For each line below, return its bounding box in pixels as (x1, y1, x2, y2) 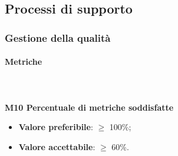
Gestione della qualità (5, 30, 111, 45)
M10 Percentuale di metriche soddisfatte (5, 101, 174, 113)
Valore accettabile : (18, 140, 95, 152)
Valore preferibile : (18, 121, 93, 133)
